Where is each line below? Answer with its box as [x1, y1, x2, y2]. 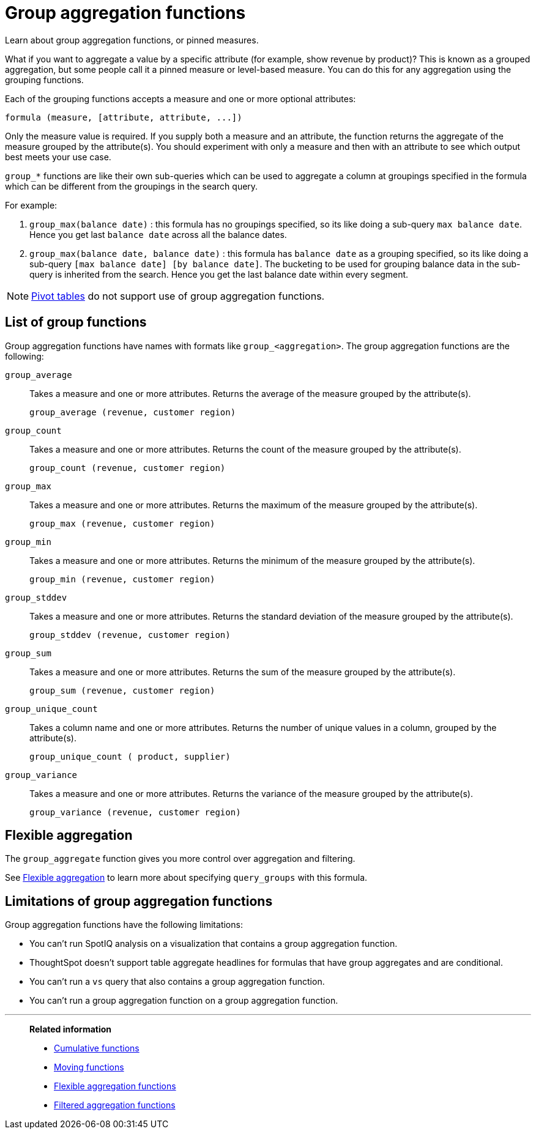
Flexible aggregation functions [54, 1081, 176, 1092]
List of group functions [5, 314, 147, 330]
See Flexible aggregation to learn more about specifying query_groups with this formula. [5, 872, 368, 883]
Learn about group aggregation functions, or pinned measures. [5, 34, 259, 45]
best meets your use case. [5, 151, 111, 162]
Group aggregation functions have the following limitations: [5, 919, 243, 930]
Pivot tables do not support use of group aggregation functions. [31, 289, 325, 302]
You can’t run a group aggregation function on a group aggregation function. [29, 995, 338, 1006]
